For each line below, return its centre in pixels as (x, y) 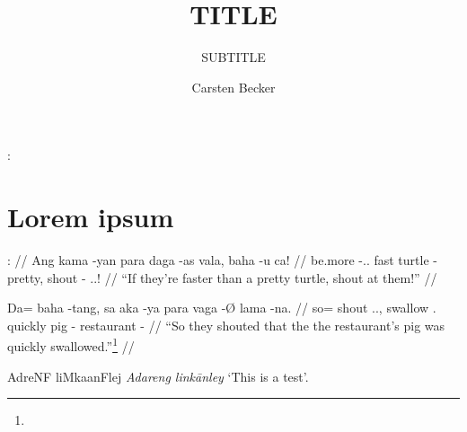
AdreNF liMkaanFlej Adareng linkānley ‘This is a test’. (158, 376)
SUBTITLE (233, 57)
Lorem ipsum (91, 217)
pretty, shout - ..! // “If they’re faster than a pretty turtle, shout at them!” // (222, 277)
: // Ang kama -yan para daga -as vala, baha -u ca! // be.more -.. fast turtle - (222, 260)
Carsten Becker (233, 87)
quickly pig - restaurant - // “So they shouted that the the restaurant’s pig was (226, 325)
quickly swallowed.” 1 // (71, 345)
